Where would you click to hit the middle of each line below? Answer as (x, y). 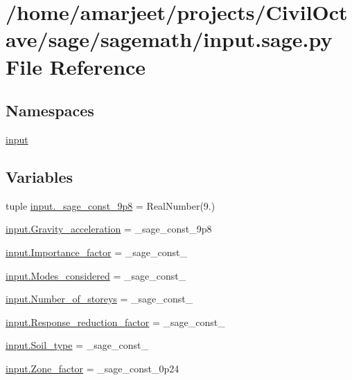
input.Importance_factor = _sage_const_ (96, 252)
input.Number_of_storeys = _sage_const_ (99, 299)
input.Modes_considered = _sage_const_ (96, 275)
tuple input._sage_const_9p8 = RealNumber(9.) (111, 205)
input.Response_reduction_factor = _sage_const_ (115, 322)
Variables (39, 176)
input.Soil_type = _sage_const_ (77, 345)
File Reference (76, 66)
